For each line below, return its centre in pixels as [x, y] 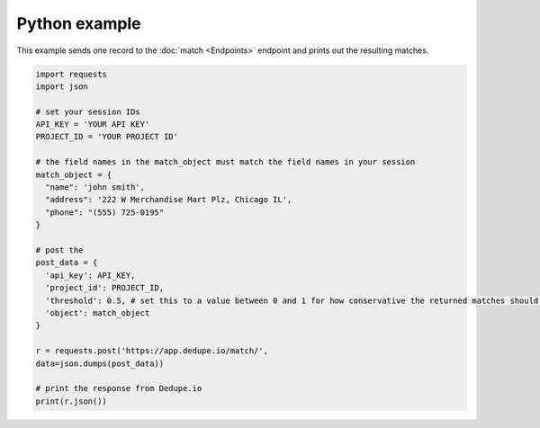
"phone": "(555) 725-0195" [105, 212]
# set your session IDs [88, 111]
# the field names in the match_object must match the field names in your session [225, 162]
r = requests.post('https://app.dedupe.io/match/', [152, 351]
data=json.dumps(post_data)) [100, 363]
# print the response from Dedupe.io [119, 388]
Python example [79, 23]
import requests [72, 74]
